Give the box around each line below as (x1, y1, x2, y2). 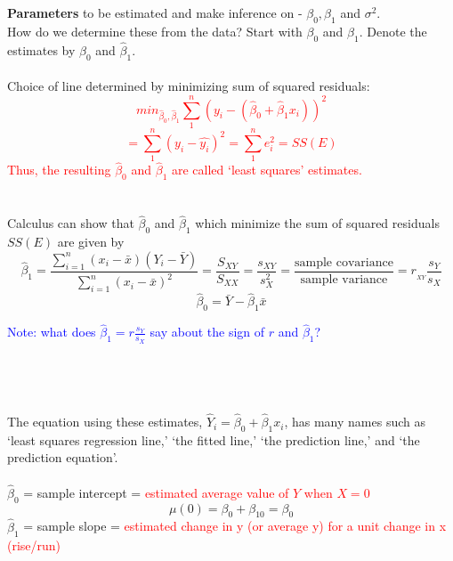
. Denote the (359, 21, 427, 40)
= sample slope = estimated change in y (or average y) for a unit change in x (23, 516, 447, 535)
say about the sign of (150, 322, 265, 341)
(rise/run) (7, 535, 61, 554)
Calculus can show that (7, 214, 134, 232)
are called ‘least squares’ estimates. (171, 160, 362, 179)
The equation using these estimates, (7, 412, 203, 431)
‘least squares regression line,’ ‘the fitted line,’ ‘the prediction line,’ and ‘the (7, 430, 420, 449)
